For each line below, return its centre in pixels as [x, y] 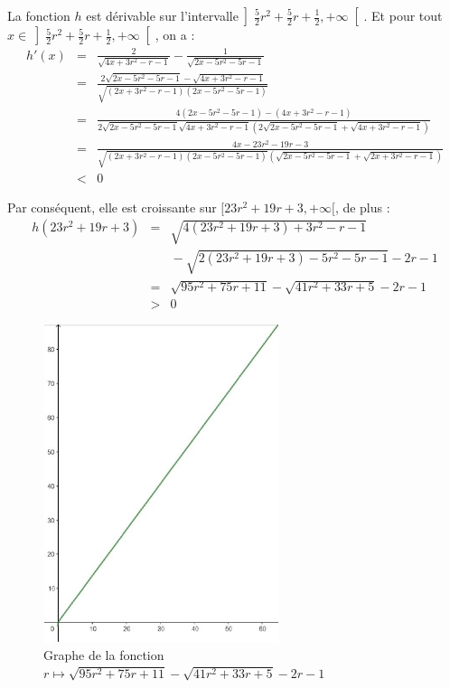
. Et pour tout [403, 15]
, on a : [175, 35]
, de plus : [362, 207]
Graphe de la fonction [104, 655]
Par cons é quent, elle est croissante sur [112, 207]
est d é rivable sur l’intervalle [162, 15]
